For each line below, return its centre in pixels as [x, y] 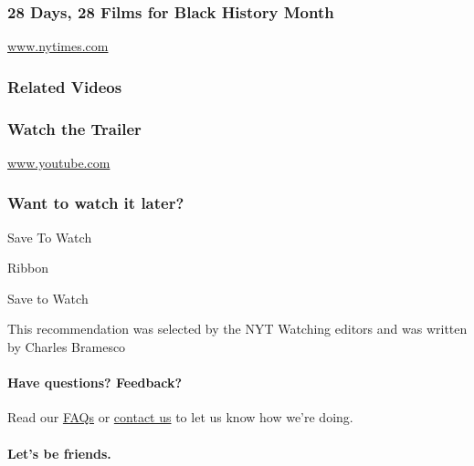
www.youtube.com [59, 162]
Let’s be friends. [59, 453]
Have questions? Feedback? [95, 383]
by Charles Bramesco [67, 347]
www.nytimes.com [58, 46]
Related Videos [65, 86]
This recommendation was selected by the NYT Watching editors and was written [237, 329]
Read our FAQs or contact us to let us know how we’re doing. [180, 417]
